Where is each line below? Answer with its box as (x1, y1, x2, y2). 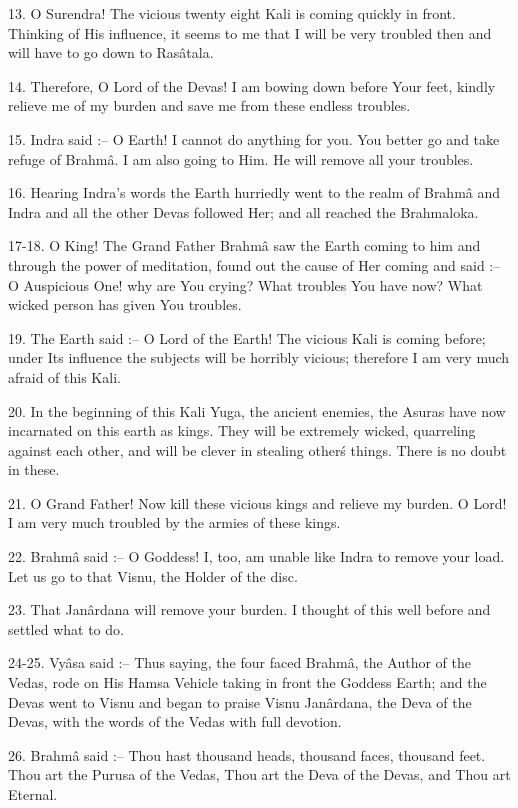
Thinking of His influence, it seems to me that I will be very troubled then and (8, 22, 492, 43)
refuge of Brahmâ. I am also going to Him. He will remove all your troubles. (8, 148, 474, 169)
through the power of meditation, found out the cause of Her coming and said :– (8, 254, 501, 275)
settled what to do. (8, 618, 124, 639)
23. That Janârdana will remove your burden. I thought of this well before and (8, 599, 491, 620)
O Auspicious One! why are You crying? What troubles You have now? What (8, 274, 483, 295)
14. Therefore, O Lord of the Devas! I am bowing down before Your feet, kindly (8, 75, 496, 96)
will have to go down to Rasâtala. (8, 42, 214, 63)
